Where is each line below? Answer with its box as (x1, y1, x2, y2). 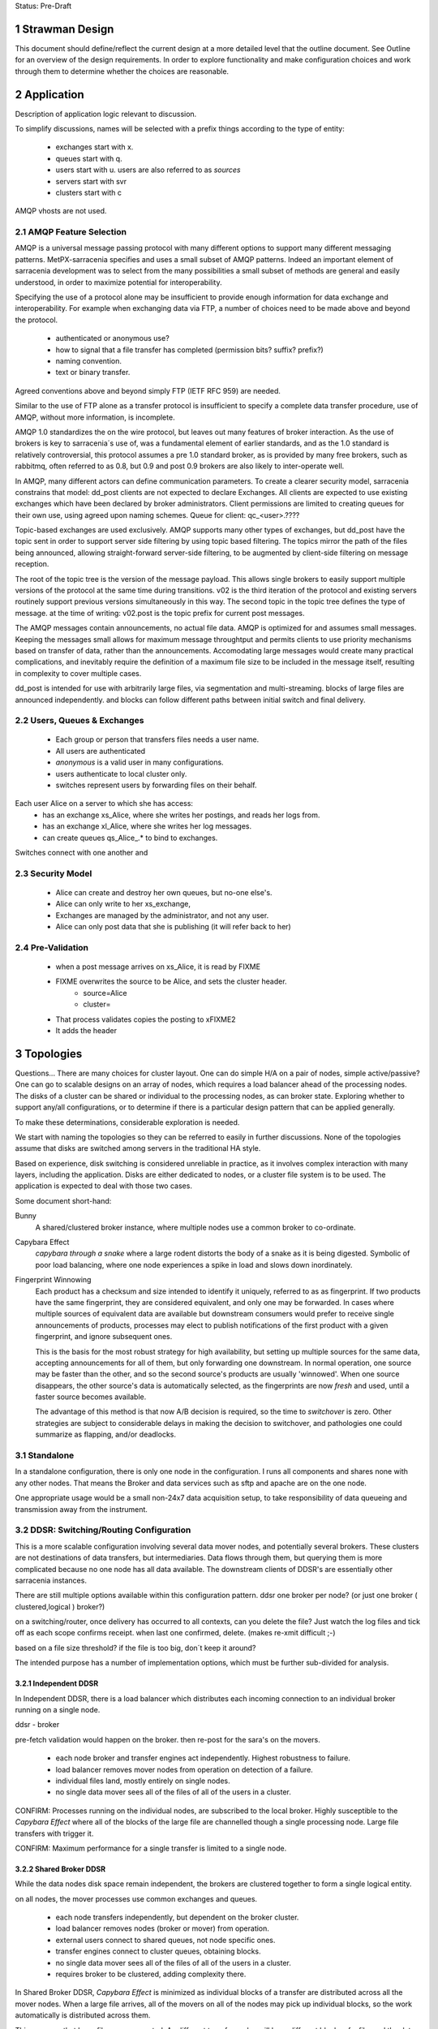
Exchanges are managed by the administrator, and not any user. (55, 910, 269, 920)
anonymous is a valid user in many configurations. (55, 757, 224, 767)
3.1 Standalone (15, 1450, 75, 1461)
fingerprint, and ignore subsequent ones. (35, 1332, 173, 1342)
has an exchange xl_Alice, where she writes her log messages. (42, 821, 251, 831)
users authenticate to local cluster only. (55, 769, 187, 778)
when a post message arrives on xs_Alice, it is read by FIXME (55, 962, 261, 971)
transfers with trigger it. (15, 1829, 94, 1838)
